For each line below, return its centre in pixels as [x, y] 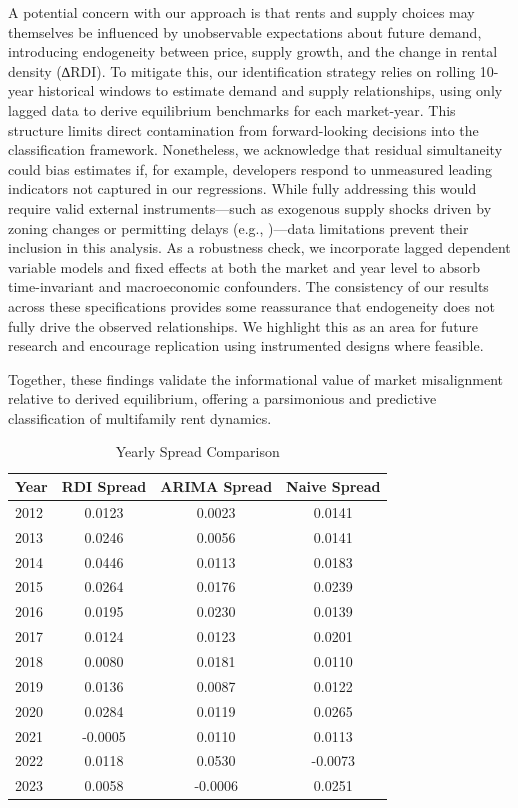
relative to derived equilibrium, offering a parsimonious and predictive [222, 398]
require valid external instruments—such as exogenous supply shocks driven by [250, 207]
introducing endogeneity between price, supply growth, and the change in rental [253, 51]
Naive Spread [333, 486]
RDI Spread [104, 486]
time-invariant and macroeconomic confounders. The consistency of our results [248, 286]
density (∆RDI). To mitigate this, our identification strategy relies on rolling [242, 70]
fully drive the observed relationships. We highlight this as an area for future [243, 325]
